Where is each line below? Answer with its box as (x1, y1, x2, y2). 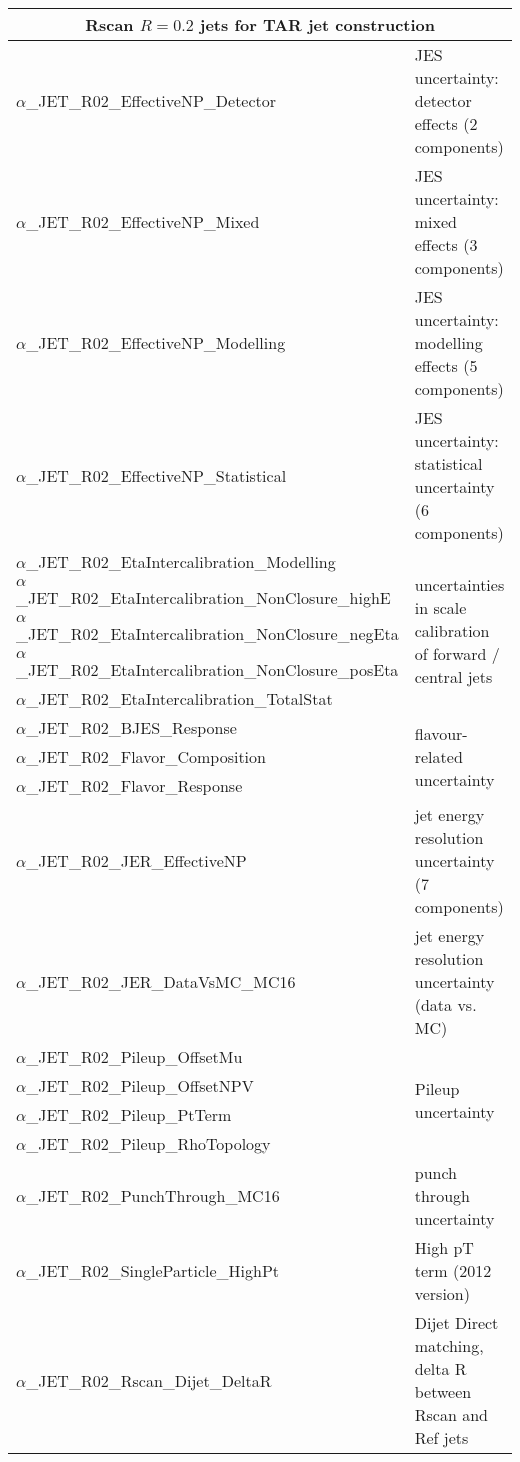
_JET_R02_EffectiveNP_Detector (26, 89, 277, 112)
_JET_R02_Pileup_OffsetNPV (26, 1074, 254, 1097)
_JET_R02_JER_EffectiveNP (26, 849, 247, 872)
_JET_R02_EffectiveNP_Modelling (26, 331, 286, 354)
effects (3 (414, 233, 478, 256)
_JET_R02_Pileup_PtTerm (26, 1103, 232, 1126)
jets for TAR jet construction (199, 13, 436, 36)
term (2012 (414, 1259, 492, 1282)
